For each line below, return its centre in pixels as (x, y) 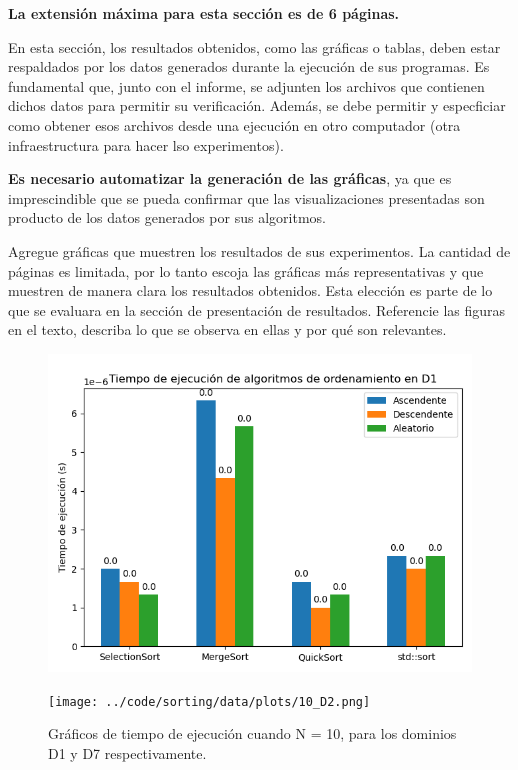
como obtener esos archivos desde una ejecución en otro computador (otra (234, 124)
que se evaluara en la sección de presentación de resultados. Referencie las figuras (257, 309)
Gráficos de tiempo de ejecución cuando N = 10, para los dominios (252, 733)
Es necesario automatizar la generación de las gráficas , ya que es (230, 178)
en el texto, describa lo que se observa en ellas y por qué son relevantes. (227, 329)
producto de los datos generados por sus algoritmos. (167, 217)
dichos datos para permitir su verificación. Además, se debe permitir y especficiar (257, 105)
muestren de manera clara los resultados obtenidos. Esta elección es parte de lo (250, 290)
